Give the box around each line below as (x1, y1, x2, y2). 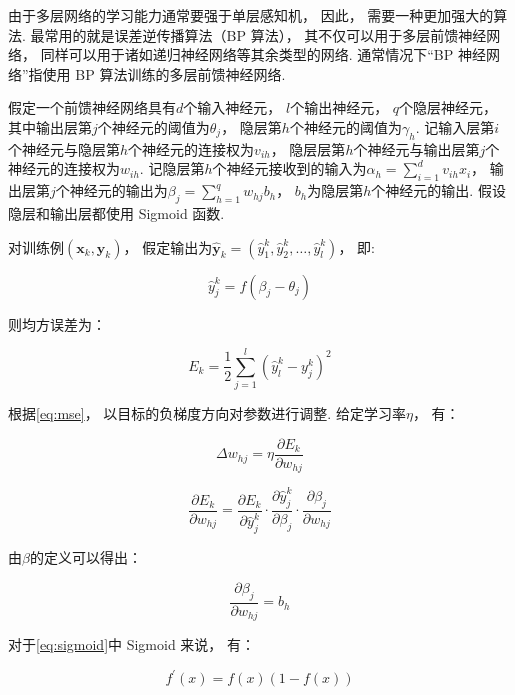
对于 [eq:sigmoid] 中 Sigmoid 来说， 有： (8, 634, 256, 655)
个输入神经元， (183, 97, 282, 118)
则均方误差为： (8, 313, 106, 334)
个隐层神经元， (399, 97, 498, 118)
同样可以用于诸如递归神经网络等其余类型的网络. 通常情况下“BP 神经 (40, 44, 486, 65)
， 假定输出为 (123, 236, 213, 257)
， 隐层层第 (270, 138, 346, 159)
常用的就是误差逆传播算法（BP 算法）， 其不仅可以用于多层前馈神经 (44, 24, 487, 45)
